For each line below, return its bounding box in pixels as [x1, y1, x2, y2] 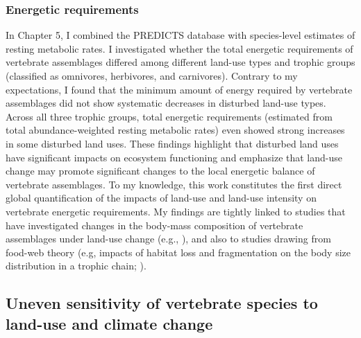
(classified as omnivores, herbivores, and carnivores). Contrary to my [6, 69, 298, 82]
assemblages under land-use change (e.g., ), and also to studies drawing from [6, 231, 331, 246]
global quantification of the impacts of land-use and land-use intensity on [6, 190, 317, 205]
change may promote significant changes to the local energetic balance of [6, 163, 315, 178]
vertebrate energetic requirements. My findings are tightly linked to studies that [6, 204, 346, 218]
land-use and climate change [6, 312, 213, 334]
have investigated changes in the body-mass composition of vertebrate [6, 217, 303, 232]
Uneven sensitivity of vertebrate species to [6, 292, 318, 314]
